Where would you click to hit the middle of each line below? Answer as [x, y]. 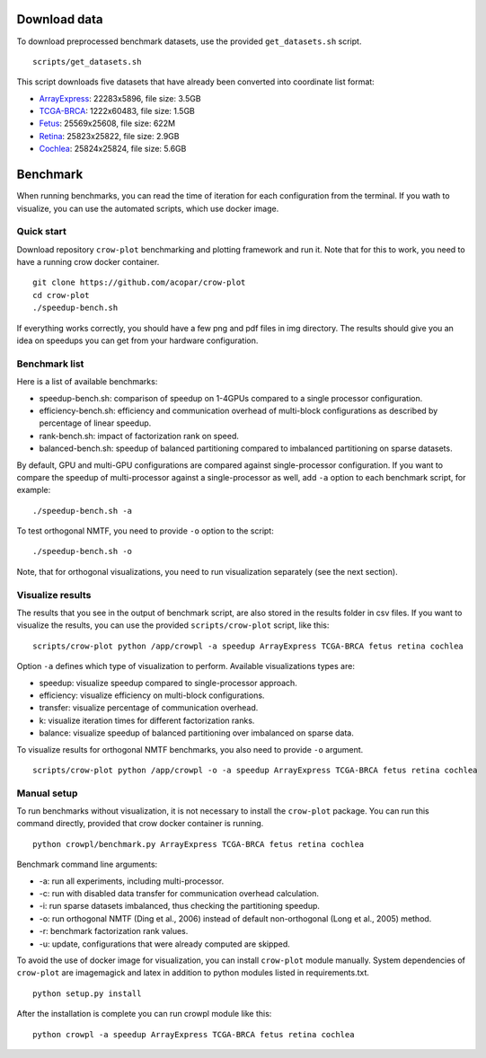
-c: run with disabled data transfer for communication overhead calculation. [179, 893]
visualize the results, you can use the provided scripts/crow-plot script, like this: [173, 625]
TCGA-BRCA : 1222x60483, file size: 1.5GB [117, 111]
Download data [60, 19]
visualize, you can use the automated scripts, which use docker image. [148, 208]
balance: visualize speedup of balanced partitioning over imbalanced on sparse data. [196, 733]
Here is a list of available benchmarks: [87, 382]
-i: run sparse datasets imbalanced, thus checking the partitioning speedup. [180, 906]
